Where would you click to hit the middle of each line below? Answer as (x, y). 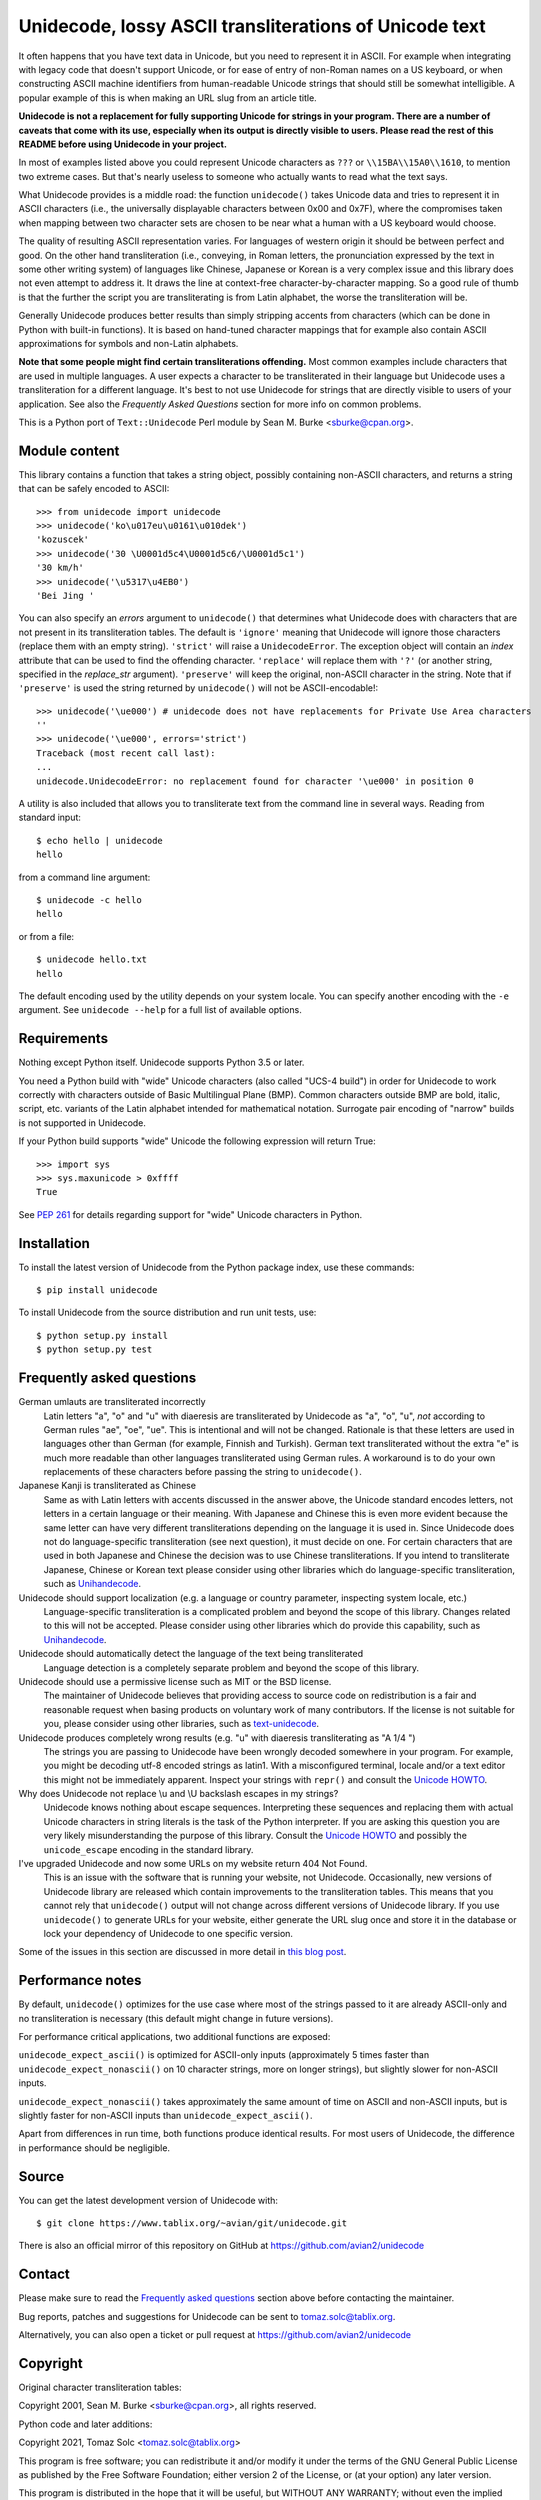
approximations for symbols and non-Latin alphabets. (128, 343)
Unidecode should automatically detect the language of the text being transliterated (191, 1654)
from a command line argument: (84, 877)
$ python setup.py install (102, 1335)
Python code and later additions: (85, 2424)
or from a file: (46, 936)
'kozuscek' (63, 539)
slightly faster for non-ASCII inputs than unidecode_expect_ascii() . (166, 2115)
